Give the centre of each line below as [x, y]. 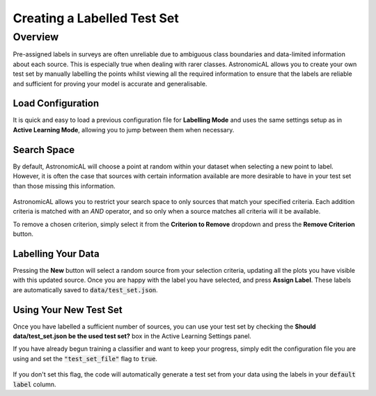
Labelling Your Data [56, 254]
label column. [34, 384]
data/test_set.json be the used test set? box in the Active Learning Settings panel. [132, 336]
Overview [36, 37]
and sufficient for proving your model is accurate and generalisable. [110, 84]
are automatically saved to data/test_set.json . [85, 290]
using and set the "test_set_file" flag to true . [85, 358]
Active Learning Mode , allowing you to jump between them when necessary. [124, 129]
